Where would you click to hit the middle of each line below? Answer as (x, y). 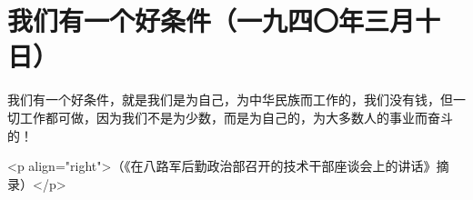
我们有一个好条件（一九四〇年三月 (211, 20)
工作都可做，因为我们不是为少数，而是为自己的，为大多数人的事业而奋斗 (236, 117)
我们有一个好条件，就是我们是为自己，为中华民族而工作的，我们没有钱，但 (230, 100)
